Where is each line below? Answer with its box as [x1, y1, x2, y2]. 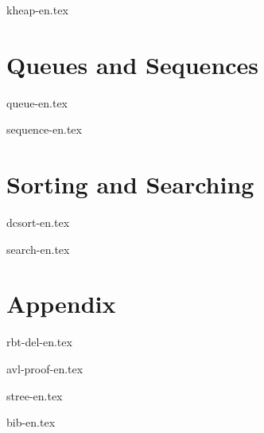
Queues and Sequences [6, 48, 259, 80]
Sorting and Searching [6, 168, 254, 201]
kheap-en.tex [6, 2, 68, 18]
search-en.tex [6, 240, 70, 257]
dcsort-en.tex [6, 214, 70, 231]
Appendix [6, 287, 116, 320]
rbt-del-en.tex [6, 334, 72, 350]
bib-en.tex [6, 414, 56, 431]
